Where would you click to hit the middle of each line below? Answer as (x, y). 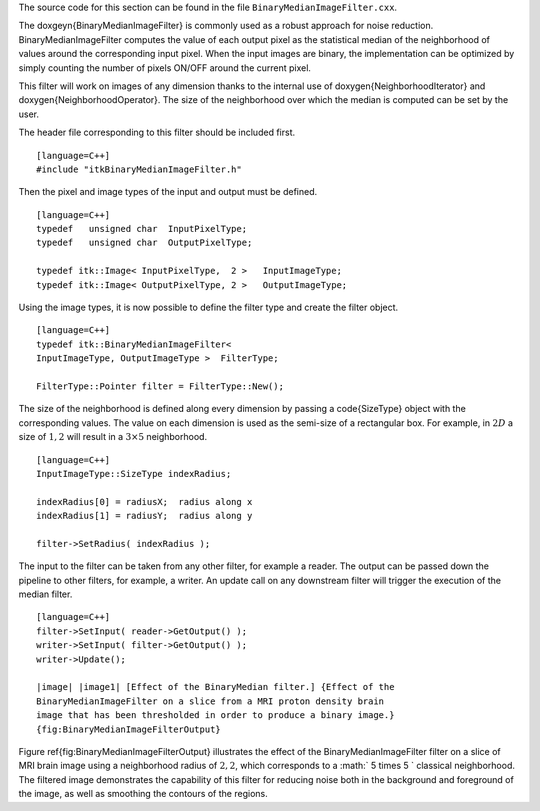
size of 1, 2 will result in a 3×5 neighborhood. (113, 437)
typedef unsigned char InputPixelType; (142, 229)
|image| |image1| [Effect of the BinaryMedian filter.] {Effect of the (215, 687)
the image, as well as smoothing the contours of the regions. (143, 794)
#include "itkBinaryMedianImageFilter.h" (139, 169)
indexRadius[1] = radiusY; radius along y (144, 516)
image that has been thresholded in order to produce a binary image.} (215, 715)
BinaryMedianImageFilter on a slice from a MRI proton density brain (210, 701)
